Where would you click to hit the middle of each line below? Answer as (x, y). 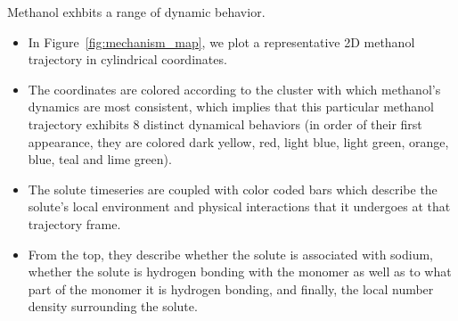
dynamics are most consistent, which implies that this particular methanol (231, 107)
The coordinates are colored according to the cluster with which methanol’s (234, 89)
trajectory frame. (74, 223)
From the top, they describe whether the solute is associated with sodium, (230, 254)
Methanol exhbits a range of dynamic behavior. (136, 12)
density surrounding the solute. (113, 306)
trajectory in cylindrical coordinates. (127, 59)
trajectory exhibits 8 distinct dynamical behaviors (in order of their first (225, 123)
